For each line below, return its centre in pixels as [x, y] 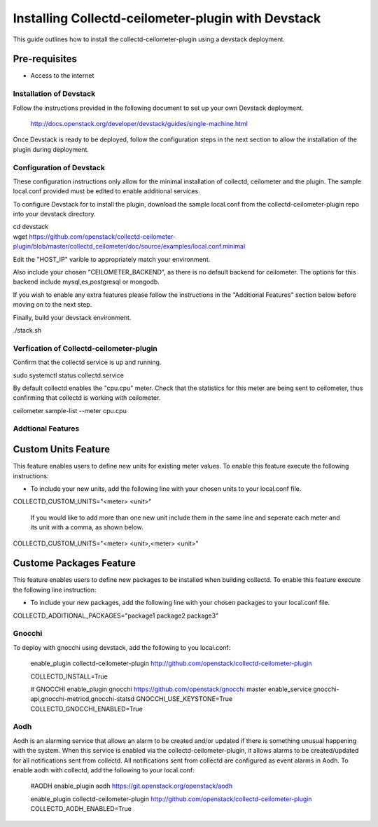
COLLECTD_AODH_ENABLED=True [81, 809]
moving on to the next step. [52, 305]
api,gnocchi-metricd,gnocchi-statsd [83, 699]
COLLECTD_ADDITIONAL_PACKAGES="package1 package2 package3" [116, 616]
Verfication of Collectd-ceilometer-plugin [85, 348]
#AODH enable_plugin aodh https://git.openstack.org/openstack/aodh [132, 786]
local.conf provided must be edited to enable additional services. [106, 191]
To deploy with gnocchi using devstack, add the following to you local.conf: [122, 647]
